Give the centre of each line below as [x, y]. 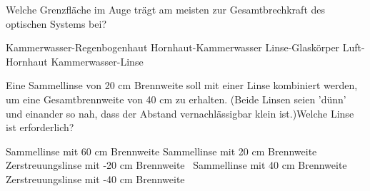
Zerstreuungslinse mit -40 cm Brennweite [95, 179]
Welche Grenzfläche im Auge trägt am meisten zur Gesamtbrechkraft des [166, 9]
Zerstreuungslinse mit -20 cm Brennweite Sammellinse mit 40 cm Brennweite [176, 165]
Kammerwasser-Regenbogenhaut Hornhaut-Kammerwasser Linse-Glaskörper [173, 47]
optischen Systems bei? [56, 23]
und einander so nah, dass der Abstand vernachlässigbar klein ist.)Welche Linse [180, 113]
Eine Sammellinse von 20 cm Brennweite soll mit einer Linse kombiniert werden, [182, 85]
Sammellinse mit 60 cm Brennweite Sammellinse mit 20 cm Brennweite [161, 151]
